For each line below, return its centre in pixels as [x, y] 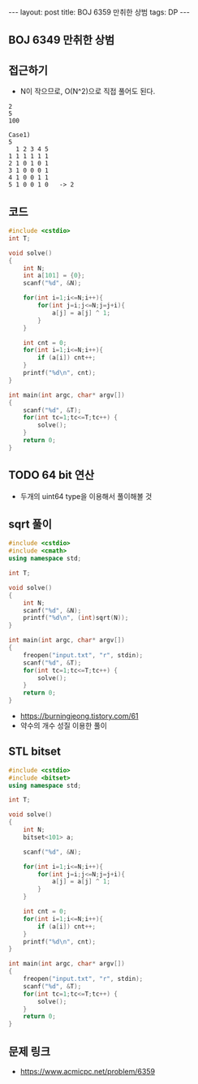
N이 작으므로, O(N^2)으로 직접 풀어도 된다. [88, 92]
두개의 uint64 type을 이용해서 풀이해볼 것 [86, 496]
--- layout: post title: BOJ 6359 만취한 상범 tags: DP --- [99, 12]
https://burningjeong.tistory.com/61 [80, 716]
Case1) [19, 135]
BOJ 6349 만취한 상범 [62, 40]
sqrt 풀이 [30, 524]
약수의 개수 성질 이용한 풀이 [64, 726]
